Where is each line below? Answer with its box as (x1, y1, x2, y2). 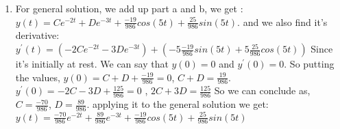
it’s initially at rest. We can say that (15, 57, 169, 71)
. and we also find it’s (237, 14, 328, 29)
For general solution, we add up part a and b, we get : (15, 1, 243, 15)
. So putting (284, 57, 335, 71)
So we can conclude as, (214, 83, 311, 98)
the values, (15, 70, 60, 84)
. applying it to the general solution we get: (86, 97, 269, 111)
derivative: (15, 28, 60, 42)
